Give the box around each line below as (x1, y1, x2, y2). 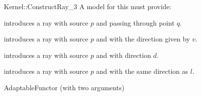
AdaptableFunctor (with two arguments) (4, 82, 125, 92)
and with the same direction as (96, 66, 188, 76)
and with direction (96, 50, 151, 60)
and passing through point (96, 17, 175, 27)
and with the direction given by (96, 34, 190, 44)
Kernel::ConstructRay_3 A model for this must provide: (4, 1, 171, 11)
